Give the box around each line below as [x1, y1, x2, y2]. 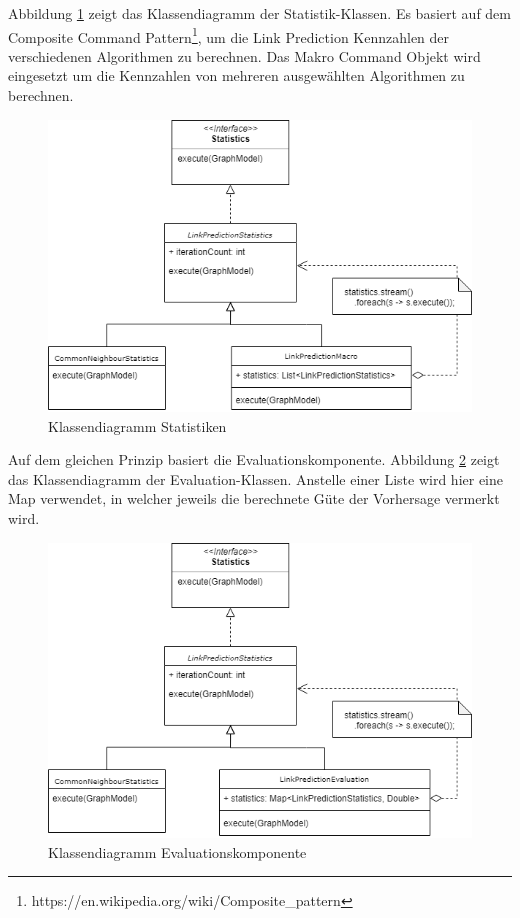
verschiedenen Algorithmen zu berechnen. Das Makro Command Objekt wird [8, 45, 481, 66]
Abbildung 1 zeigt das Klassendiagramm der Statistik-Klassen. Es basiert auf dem [8, 3, 511, 23]
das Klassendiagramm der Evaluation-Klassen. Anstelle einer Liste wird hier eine [8, 468, 503, 489]
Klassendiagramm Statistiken [48, 415, 227, 436]
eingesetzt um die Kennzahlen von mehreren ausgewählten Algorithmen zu [8, 65, 465, 86]
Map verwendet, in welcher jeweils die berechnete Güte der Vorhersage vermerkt [8, 488, 500, 509]
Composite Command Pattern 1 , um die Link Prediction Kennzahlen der [8, 23, 450, 47]
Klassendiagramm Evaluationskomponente [48, 841, 307, 862]
